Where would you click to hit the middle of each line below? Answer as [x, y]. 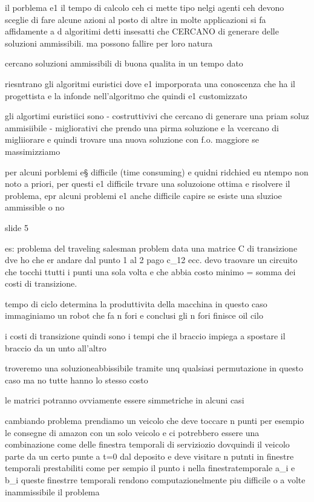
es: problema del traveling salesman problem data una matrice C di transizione [151, 248]
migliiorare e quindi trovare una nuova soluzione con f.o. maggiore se [132, 139]
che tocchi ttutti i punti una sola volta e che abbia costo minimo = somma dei [150, 271]
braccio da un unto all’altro [56, 347]
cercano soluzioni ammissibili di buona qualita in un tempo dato [124, 63]
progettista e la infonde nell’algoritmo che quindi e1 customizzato [126, 95]
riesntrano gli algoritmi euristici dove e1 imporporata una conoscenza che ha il [150, 83]
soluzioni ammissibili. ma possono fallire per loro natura [109, 43]
